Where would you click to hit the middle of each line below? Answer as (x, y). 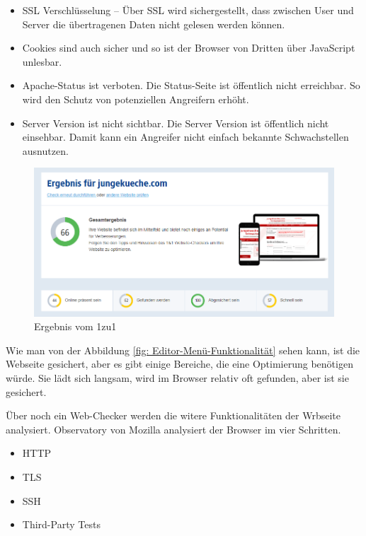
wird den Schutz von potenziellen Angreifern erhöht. (136, 99)
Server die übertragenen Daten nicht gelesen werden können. (154, 24)
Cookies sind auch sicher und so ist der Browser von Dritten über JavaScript (189, 48)
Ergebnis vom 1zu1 (75, 326)
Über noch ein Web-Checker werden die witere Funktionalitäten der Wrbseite (173, 415)
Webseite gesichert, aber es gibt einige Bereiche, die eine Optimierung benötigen (179, 364)
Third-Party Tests (61, 524)
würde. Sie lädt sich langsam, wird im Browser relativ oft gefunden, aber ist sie (177, 378)
